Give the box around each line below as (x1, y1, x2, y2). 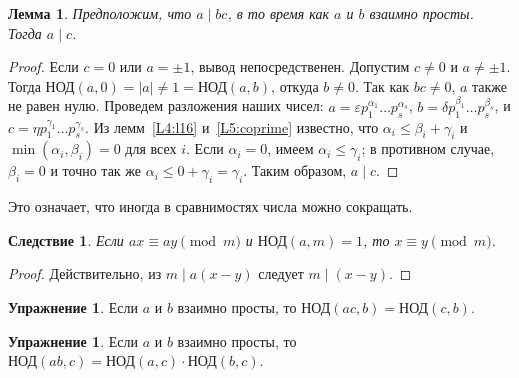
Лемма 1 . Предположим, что (8, 3, 192, 23)
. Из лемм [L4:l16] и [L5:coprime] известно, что (85, 116, 379, 137)
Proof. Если (8, 56, 79, 77)
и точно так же (50, 160, 142, 181)
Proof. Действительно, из (8, 263, 162, 284)
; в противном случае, (361, 138, 495, 159)
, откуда (271, 75, 319, 96)
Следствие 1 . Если (8, 229, 124, 250)
